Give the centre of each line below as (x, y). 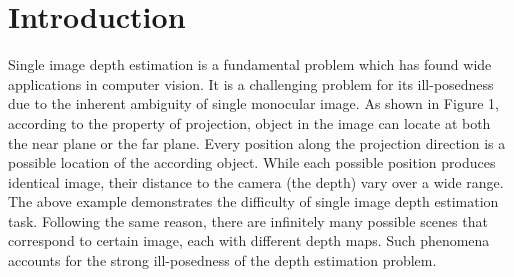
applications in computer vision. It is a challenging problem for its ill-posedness (251, 83)
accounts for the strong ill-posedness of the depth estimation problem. (222, 260)
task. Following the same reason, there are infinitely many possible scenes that (248, 220)
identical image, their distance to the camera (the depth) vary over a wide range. (256, 181)
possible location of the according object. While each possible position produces (252, 162)
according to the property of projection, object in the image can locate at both (249, 122)
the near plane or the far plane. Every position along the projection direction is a (257, 142)
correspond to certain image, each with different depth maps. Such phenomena (249, 240)
